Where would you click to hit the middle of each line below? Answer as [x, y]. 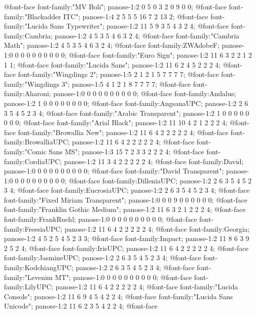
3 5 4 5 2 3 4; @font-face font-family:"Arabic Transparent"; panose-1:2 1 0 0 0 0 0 [127, 113]
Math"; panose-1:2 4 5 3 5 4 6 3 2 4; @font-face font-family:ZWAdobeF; [112, 45]
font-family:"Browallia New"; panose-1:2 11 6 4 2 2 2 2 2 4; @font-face [123, 132]
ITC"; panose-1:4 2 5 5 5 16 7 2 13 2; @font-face [136, 16]
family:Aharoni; [28, 93]
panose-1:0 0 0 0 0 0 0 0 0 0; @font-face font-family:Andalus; [145, 93]
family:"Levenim [28, 277]
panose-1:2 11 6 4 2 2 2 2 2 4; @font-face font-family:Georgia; [157, 228]
